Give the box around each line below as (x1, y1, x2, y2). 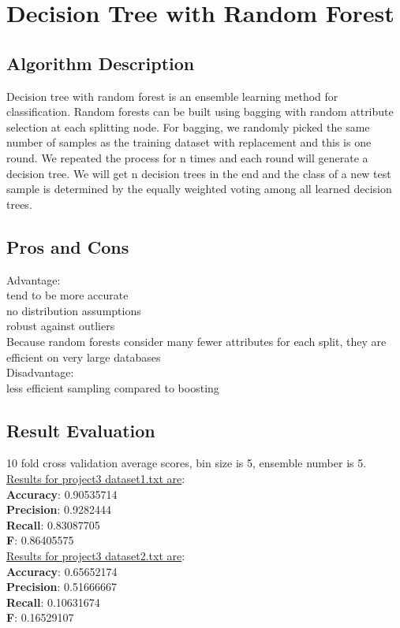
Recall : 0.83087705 (6, 516, 100, 533)
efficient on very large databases (6, 348, 161, 365)
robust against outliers (6, 318, 115, 334)
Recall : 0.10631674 (6, 593, 100, 610)
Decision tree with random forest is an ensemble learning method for (6, 87, 338, 104)
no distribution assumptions (6, 302, 141, 318)
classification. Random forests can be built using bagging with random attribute (6, 103, 394, 120)
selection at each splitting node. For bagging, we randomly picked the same (6, 118, 370, 135)
